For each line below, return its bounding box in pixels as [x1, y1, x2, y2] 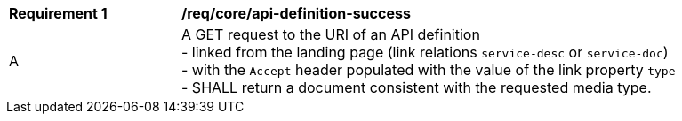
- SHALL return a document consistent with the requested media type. [181, 79, 652, 96]
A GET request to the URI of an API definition [181, 26, 480, 43]
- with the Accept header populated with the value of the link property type [181, 61, 676, 79]
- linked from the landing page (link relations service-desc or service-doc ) [181, 43, 669, 61]
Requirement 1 [9, 4, 108, 22]
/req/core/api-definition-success [181, 4, 411, 22]
